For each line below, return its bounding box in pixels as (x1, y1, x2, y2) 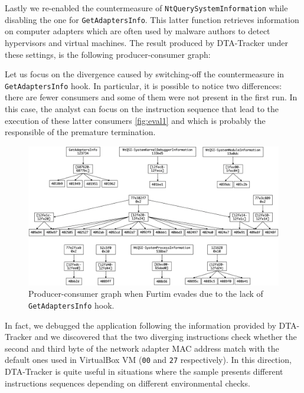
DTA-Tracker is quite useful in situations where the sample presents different (5, 365, 283, 378)
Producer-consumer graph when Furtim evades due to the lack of (28, 287, 263, 300)
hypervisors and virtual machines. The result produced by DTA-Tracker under (5, 36, 288, 48)
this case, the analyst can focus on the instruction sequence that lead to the (5, 102, 279, 114)
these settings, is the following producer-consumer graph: (5, 48, 211, 60)
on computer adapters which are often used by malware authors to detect (5, 25, 270, 37)
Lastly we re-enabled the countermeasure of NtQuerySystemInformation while (5, 2, 288, 14)
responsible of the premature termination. (5, 126, 156, 138)
